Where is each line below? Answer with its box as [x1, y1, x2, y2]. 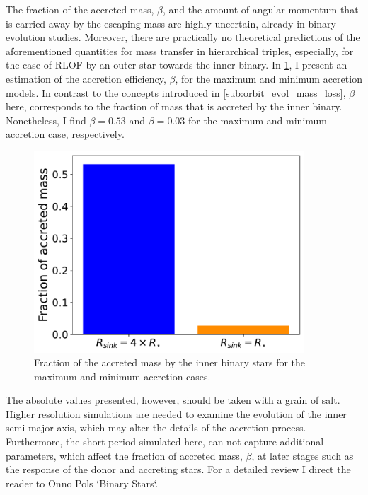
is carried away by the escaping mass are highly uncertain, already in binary [6, 16, 336, 30]
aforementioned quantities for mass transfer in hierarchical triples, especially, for [6, 43, 354, 58]
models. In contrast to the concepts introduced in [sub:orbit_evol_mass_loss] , [6, 85, 346, 100]
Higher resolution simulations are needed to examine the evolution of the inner [6, 406, 347, 421]
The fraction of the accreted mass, [6, 2, 154, 16]
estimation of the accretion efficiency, [6, 71, 166, 86]
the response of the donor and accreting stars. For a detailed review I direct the [6, 462, 351, 477]
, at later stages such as [251, 448, 354, 462]
